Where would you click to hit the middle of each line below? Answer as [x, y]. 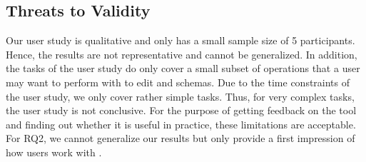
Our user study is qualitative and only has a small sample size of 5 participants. [181, 40]
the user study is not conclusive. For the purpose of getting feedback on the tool [181, 110]
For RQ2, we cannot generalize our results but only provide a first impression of [181, 138]
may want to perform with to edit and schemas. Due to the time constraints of [178, 82]
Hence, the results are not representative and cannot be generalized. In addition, [182, 54]
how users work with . [54, 152]
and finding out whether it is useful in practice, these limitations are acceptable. [181, 124]
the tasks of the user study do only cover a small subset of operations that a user [183, 68]
